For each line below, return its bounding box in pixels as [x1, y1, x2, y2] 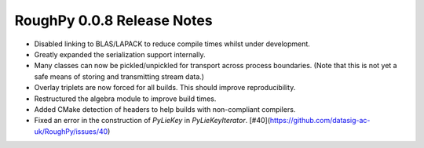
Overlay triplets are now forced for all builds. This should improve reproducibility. [34, 83, 296, 92]
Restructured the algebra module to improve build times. [34, 94, 217, 103]
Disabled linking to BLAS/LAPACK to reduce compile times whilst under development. [34, 39, 310, 49]
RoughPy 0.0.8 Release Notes [14, 12, 213, 29]
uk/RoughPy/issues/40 [34, 126, 108, 136]
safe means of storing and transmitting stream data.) [34, 71, 204, 81]
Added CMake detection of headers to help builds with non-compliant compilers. [34, 104, 296, 114]
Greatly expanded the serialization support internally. [34, 49, 206, 59]
